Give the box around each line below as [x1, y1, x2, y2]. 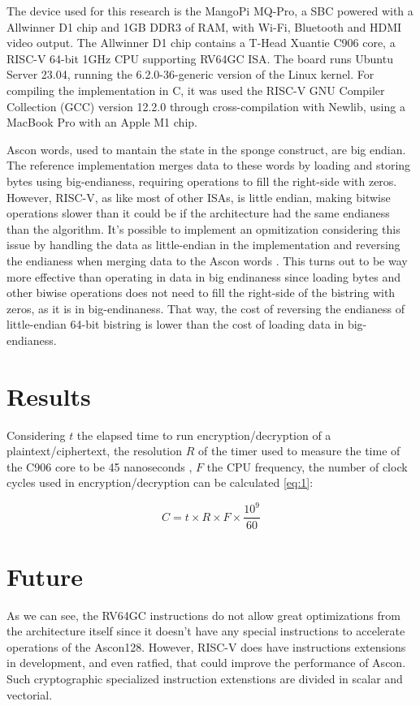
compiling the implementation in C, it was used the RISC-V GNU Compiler [6, 81, 385, 98]
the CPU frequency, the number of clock [206, 458, 408, 475]
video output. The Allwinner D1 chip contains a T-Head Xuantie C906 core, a [6, 34, 396, 51]
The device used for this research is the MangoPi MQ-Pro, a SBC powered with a [6, 2, 414, 19]
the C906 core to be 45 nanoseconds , [6, 458, 193, 475]
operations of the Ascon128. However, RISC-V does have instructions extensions [6, 638, 406, 655]
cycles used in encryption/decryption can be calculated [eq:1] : [6, 474, 314, 491]
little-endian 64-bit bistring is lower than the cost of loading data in [6, 316, 344, 333]
